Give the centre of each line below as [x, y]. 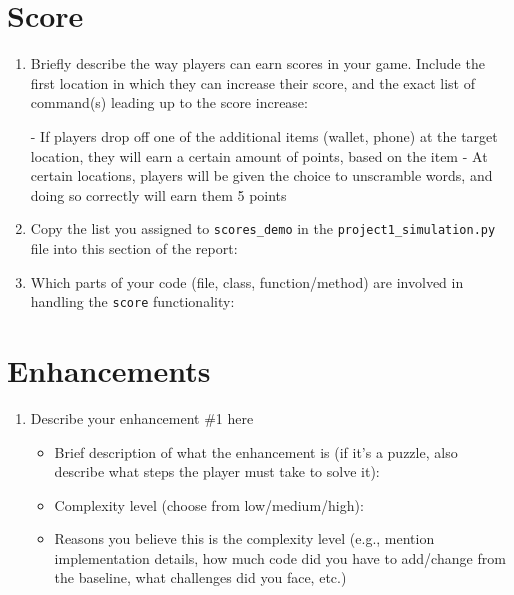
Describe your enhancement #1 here [142, 417]
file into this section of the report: [134, 247]
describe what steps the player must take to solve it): [217, 471]
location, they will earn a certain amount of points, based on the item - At [259, 155]
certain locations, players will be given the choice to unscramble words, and [261, 175]
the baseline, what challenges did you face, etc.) [200, 577]
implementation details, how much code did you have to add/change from [280, 557]
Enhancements [109, 369]
